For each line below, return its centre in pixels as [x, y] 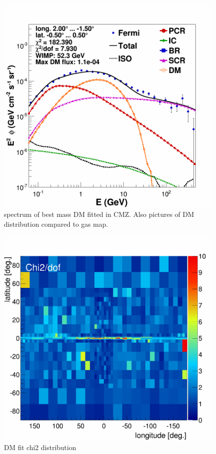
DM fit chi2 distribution [40, 447]
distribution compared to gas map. [56, 224]
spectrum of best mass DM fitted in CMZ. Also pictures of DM [99, 214]
